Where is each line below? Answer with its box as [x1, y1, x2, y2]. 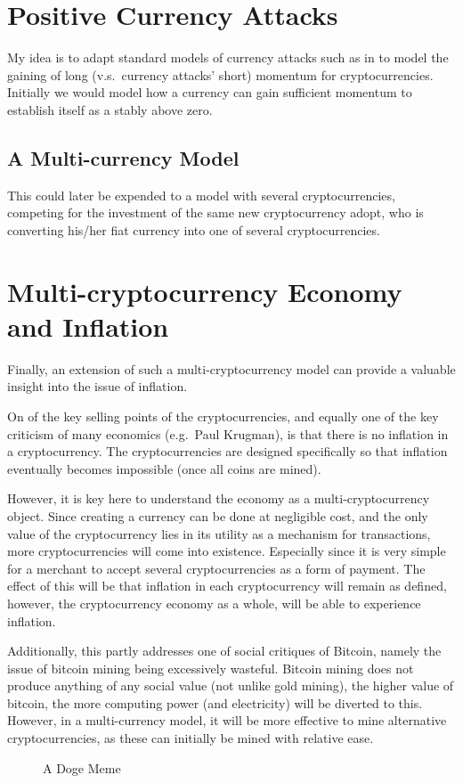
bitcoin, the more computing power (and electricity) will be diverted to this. [7, 693, 423, 712]
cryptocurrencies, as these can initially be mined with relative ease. [7, 729, 374, 747]
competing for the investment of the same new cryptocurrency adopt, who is [7, 203, 424, 222]
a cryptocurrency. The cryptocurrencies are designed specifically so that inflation [7, 442, 448, 461]
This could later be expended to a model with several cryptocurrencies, [7, 185, 395, 204]
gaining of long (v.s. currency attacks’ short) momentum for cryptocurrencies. [7, 65, 434, 84]
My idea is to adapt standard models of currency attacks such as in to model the [7, 48, 449, 67]
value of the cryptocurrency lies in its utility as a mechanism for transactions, [7, 524, 431, 542]
